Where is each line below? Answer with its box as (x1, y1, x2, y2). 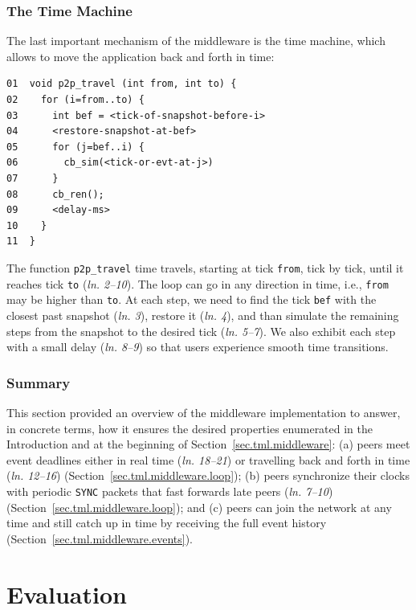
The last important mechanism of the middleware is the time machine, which (6, 32, 385, 49)
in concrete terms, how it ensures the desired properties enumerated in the (6, 420, 373, 436)
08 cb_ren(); (6, 188, 104, 200)
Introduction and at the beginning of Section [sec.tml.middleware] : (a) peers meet (6, 436, 410, 452)
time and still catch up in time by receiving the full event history (6, 514, 327, 531)
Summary (6, 372, 71, 392)
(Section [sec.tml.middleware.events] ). (6, 530, 193, 547)
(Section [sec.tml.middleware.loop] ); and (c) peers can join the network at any (6, 498, 392, 515)
